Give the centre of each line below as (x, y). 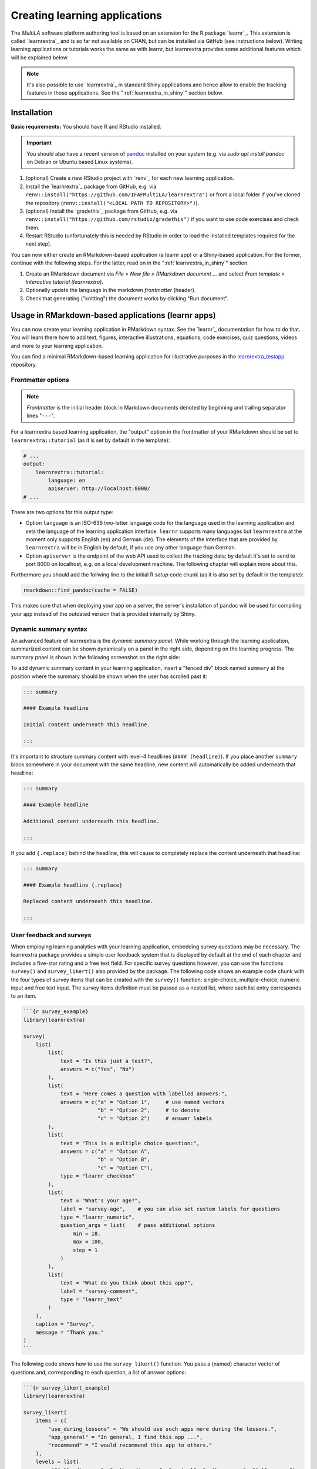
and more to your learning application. (57, 346)
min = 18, (87, 1233)
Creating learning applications (87, 15)
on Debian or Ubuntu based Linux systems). (80, 162)
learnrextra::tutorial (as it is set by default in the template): (90, 440)
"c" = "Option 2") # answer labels (155, 1118)
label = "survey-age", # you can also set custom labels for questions (170, 1209)
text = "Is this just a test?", (107, 1061)
